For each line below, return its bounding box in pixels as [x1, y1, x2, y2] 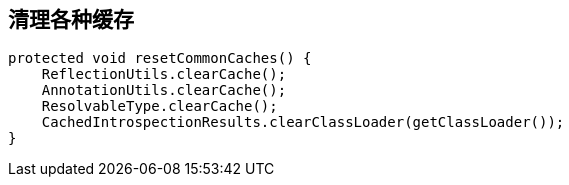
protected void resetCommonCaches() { [8, 50, 312, 67]
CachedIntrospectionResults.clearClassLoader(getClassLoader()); [41, 114, 565, 131]
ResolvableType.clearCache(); [41, 98, 278, 115]
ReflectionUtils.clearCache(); [41, 66, 287, 83]
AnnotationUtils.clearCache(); [41, 82, 287, 99]
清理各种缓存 [8, 7, 134, 32]
